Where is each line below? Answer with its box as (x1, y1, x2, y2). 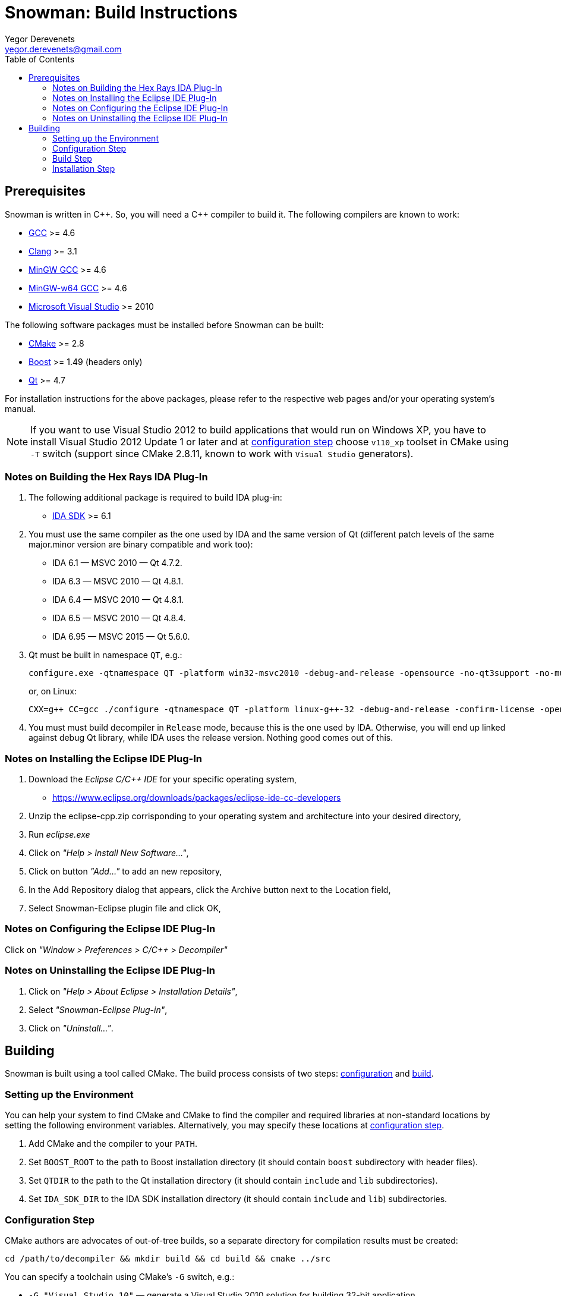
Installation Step (52, 163, 115, 174)
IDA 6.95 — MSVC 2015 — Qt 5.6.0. (52, 631, 190, 642)
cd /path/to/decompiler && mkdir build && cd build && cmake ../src (5, 1253, 330, 1263)
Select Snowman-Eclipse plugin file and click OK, (29, 903, 221, 914)
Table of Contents (5, 54, 75, 64)
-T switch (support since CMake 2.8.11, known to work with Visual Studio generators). (30, 447, 414, 460)
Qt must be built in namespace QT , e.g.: (29, 650, 182, 660)
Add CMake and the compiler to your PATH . (29, 1138, 197, 1149)
